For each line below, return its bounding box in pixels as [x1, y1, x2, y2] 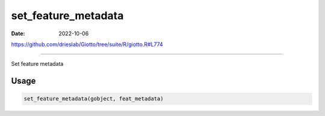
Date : [11, 30, 25, 37]
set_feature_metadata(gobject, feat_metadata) [23, 96, 164, 102]
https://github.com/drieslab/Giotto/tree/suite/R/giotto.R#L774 [11, 41, 164, 48]
